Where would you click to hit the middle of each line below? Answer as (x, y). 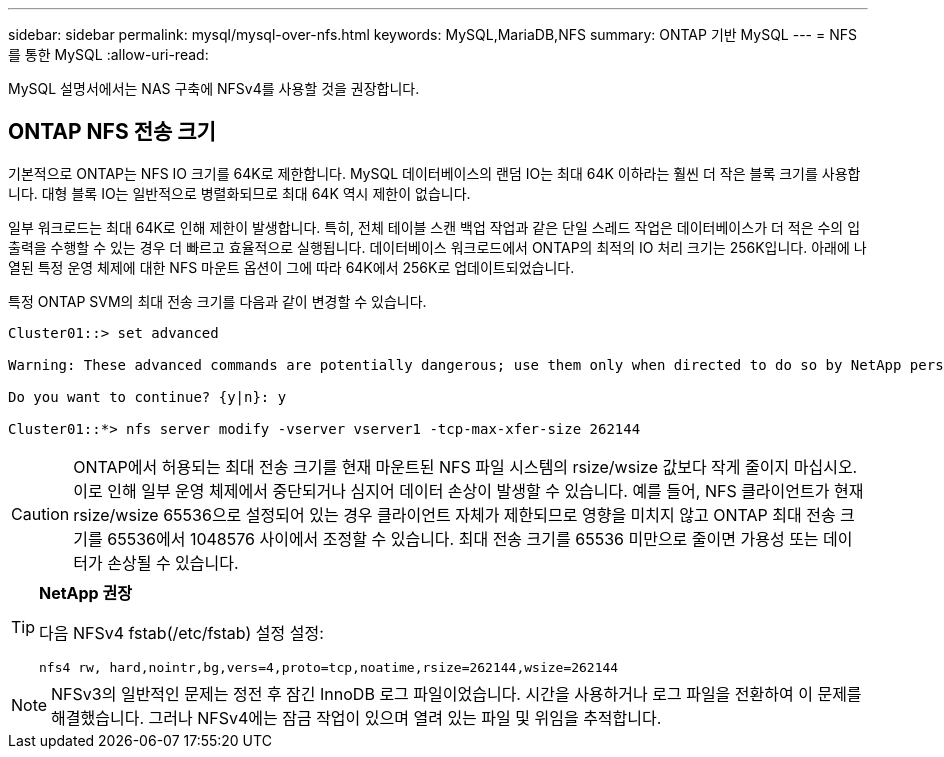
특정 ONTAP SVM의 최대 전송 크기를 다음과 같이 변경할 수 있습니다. (217, 301)
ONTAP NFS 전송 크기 (112, 132)
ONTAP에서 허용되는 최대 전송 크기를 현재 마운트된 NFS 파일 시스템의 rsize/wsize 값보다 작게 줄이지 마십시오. (465, 466)
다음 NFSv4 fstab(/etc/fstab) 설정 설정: (181, 632)
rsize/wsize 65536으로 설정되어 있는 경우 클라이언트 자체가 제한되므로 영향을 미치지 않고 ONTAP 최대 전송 (454, 514)
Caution (40, 513)
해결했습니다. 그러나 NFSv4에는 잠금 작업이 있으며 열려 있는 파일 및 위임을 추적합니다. (356, 717)
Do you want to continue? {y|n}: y (147, 396)
